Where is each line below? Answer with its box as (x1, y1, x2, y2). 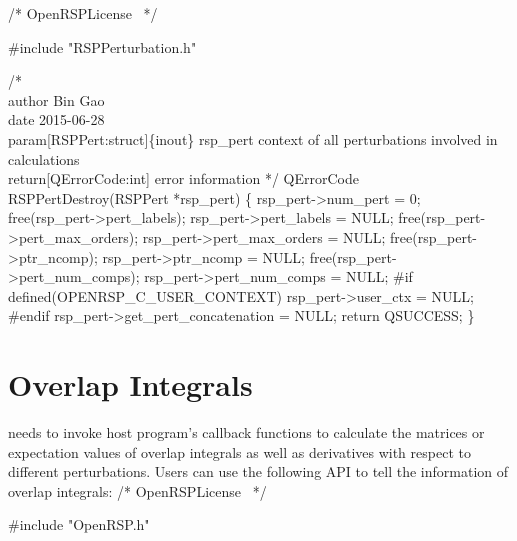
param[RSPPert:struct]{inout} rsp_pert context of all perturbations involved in (8, 128, 498, 149)
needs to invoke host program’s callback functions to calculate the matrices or (8, 422, 485, 443)
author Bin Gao (8, 89, 105, 110)
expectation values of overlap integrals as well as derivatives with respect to (8, 441, 471, 462)
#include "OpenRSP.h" (8, 514, 150, 535)
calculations (8, 148, 80, 169)
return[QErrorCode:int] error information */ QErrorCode (8, 168, 359, 189)
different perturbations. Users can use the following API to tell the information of (8, 461, 509, 482)
